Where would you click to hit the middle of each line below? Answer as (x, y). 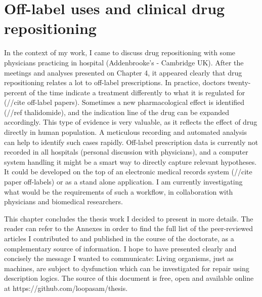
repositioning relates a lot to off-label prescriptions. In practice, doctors (115, 82)
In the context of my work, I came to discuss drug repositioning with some (120, 52)
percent (16, 92)
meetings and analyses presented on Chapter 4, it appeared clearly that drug (123, 72)
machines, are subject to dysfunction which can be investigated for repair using (127, 268)
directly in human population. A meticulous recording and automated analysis (125, 132)
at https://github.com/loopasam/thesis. (66, 288)
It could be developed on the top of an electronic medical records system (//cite (128, 172)
